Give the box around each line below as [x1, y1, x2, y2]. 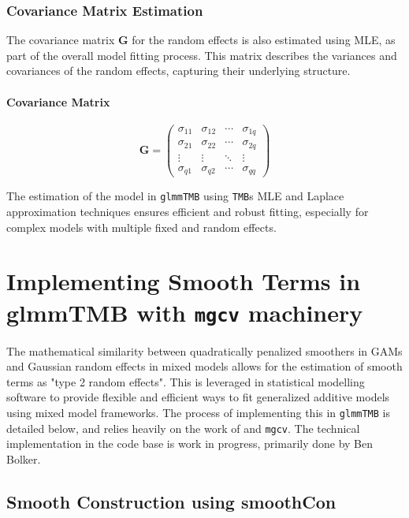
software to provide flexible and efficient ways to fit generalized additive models [6, 389, 390, 405]
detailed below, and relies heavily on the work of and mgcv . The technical [6, 419, 360, 436]
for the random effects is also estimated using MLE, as [132, 32, 396, 48]
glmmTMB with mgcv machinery [6, 296, 363, 328]
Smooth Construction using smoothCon [6, 489, 336, 513]
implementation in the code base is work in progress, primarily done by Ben [6, 435, 374, 452]
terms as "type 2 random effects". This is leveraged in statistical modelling [6, 373, 365, 389]
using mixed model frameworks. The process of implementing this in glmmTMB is [6, 404, 391, 421]
